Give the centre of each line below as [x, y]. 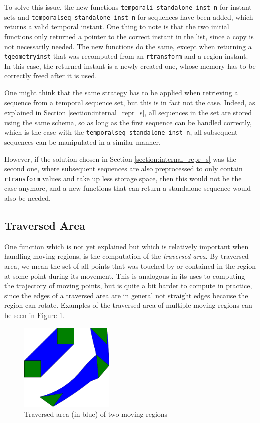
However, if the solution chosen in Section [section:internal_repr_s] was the [120, 158]
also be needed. [28, 198]
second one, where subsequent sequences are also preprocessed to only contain [123, 169]
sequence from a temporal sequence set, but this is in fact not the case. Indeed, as [130, 102]
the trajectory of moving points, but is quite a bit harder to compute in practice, [128, 286]
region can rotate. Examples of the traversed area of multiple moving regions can [128, 305]
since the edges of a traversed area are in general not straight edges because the [126, 295]
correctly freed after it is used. [51, 76]
